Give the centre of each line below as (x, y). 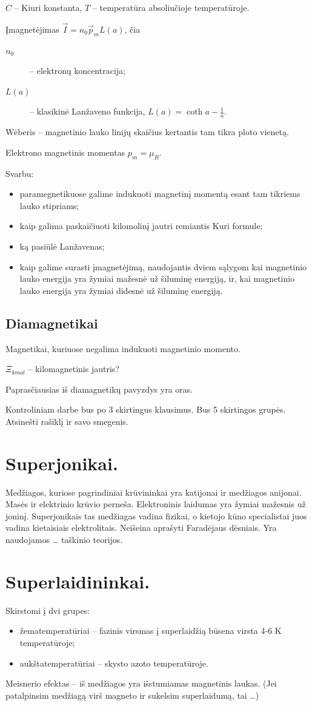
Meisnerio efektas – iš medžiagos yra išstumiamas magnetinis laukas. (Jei (141, 683)
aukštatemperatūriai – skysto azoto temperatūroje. (114, 663)
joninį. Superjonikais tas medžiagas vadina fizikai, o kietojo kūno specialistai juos (156, 515)
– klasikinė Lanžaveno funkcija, (88, 111)
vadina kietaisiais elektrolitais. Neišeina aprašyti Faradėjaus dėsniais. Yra (141, 528)
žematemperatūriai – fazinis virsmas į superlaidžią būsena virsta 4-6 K (151, 631)
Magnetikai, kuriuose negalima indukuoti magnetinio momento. (123, 348)
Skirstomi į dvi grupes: (48, 610)
